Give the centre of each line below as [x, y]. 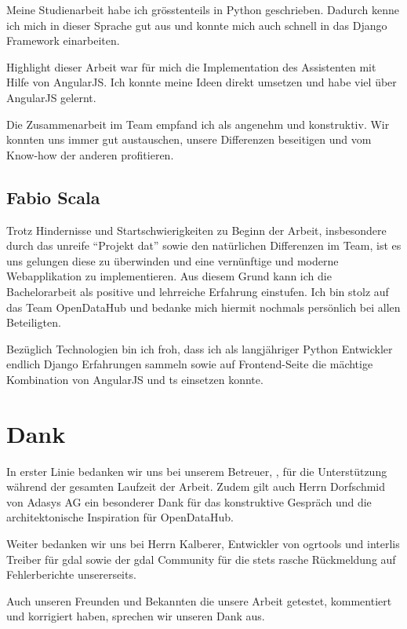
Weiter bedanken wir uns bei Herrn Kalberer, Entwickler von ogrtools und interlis [203, 543]
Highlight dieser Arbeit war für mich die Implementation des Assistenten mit [191, 66]
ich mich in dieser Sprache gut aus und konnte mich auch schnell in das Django [197, 25]
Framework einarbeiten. [63, 40]
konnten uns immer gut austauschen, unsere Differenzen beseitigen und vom [189, 139]
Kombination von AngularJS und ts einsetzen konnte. [135, 379]
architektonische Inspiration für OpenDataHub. [120, 517]
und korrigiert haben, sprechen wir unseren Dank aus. [136, 616]
